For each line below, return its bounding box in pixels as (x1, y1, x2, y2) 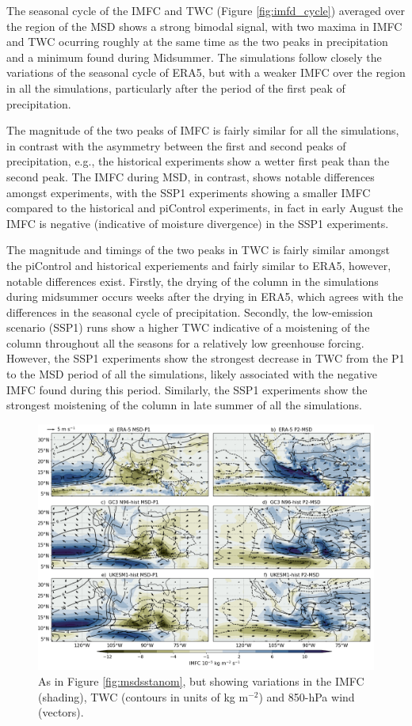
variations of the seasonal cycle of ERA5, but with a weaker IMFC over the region (6, 64, 406, 81)
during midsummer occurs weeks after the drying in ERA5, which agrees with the (6, 288, 403, 305)
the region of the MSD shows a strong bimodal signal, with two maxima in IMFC (6, 17, 402, 34)
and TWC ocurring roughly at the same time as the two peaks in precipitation (6, 33, 388, 50)
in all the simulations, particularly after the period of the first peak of (6, 79, 345, 96)
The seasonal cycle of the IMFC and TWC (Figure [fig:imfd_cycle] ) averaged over (6, 2, 406, 18)
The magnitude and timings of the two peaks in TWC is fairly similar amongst (6, 241, 390, 258)
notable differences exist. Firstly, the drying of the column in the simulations (6, 272, 379, 289)
